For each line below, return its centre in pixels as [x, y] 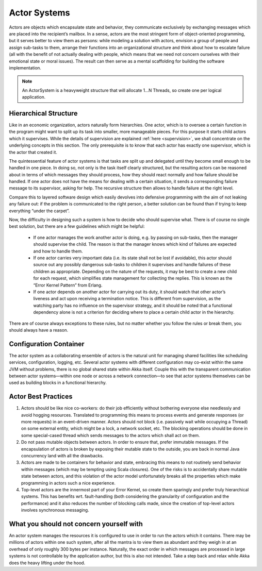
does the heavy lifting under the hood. [47, 563]
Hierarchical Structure [43, 113]
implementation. [25, 67]
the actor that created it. [33, 152]
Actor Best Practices [41, 396]
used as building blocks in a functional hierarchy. [58, 383]
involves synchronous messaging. [55, 510]
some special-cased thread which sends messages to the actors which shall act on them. [111, 435]
